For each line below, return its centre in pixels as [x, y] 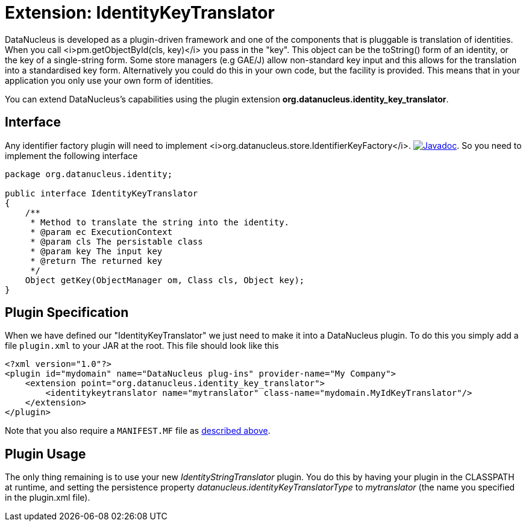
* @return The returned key [96, 261]
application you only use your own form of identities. [109, 80]
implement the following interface [71, 155]
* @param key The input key [96, 251]
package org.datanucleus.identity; [89, 174]
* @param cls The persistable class [117, 241]
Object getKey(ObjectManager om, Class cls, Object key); [165, 280]
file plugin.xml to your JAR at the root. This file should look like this [142, 346]
